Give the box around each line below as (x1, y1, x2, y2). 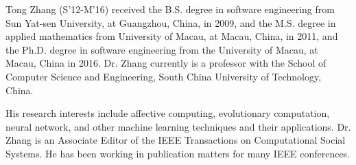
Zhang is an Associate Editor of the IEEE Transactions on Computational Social (5, 133, 346, 147)
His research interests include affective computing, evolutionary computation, (5, 106, 330, 120)
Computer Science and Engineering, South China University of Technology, (5, 69, 322, 83)
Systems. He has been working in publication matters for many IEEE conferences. (5, 146, 351, 160)
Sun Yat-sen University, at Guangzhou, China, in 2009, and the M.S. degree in (5, 15, 336, 30)
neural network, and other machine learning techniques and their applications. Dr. (5, 119, 351, 133)
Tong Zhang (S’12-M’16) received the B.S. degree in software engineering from (5, 2, 335, 16)
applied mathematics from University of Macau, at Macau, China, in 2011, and (5, 29, 338, 43)
